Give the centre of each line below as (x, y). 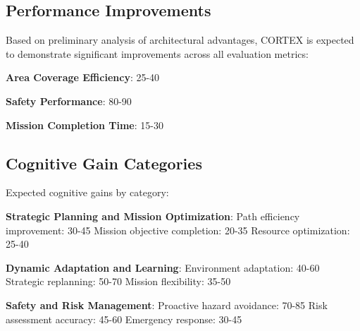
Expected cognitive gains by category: (87, 192)
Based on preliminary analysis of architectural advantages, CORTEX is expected (180, 40)
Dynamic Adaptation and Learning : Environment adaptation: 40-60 (163, 267)
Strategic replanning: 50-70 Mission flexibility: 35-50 (118, 281)
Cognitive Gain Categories (104, 163)
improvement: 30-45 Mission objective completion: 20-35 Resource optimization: (178, 230)
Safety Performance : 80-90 (69, 101)
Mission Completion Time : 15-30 (85, 125)
